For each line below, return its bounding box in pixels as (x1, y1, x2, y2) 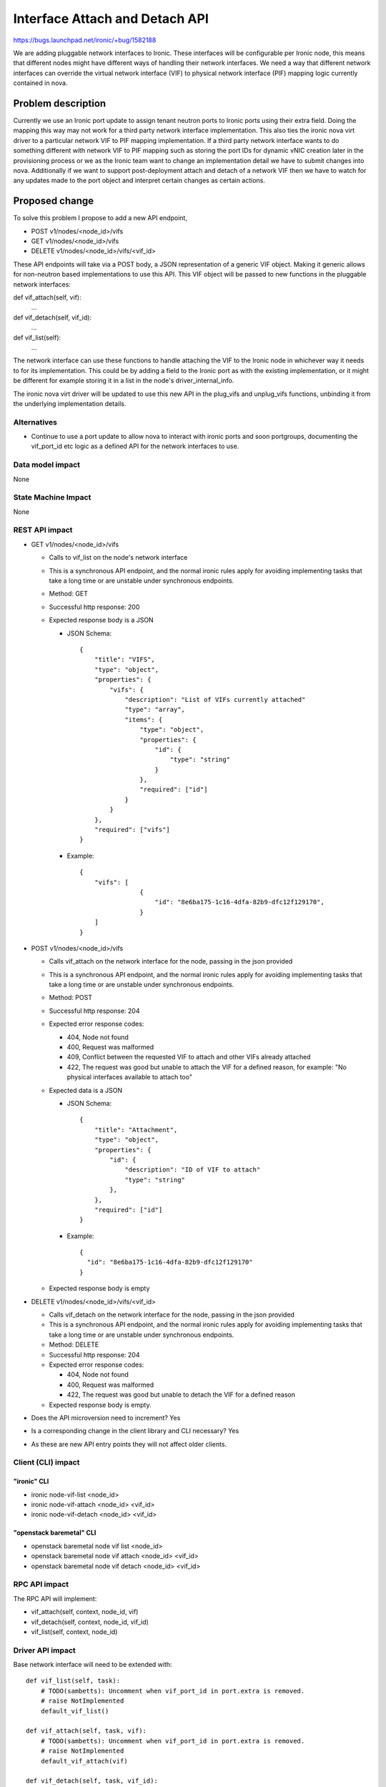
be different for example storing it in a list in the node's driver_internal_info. (13, 376, 234, 385)
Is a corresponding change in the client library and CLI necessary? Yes (31, 1427, 239, 1435)
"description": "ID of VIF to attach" (124, 1166, 261, 1174)
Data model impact (13, 460, 81, 470)
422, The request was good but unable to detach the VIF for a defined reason (66, 1390, 296, 1399)
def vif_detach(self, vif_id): (13, 313, 92, 322)
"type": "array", (124, 706, 186, 714)
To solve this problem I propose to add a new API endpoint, (13, 214, 187, 222)
